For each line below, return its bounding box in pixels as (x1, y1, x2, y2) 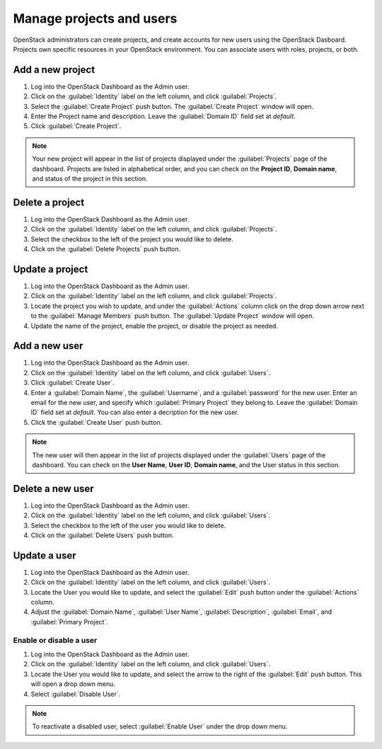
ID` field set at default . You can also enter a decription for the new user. (30, 408, 240, 417)
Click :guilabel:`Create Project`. (30, 122, 122, 130)
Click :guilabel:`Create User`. (30, 379, 115, 387)
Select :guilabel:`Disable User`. (30, 690, 121, 698)
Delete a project (13, 196, 85, 208)
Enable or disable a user (13, 635, 98, 645)
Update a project (13, 263, 88, 275)
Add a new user (13, 340, 83, 352)
